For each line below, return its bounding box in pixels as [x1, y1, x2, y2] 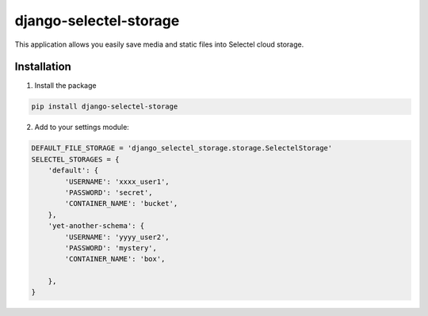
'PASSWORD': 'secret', [64, 188, 154, 197]
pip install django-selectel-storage [31, 102, 178, 111]
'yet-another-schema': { [48, 222, 145, 230]
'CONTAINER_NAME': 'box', [64, 254, 166, 264]
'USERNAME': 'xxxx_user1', [64, 177, 170, 186]
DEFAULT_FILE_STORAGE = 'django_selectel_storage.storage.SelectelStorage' [31, 143, 333, 153]
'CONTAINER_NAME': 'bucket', [64, 199, 178, 208]
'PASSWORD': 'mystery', [64, 243, 158, 253]
